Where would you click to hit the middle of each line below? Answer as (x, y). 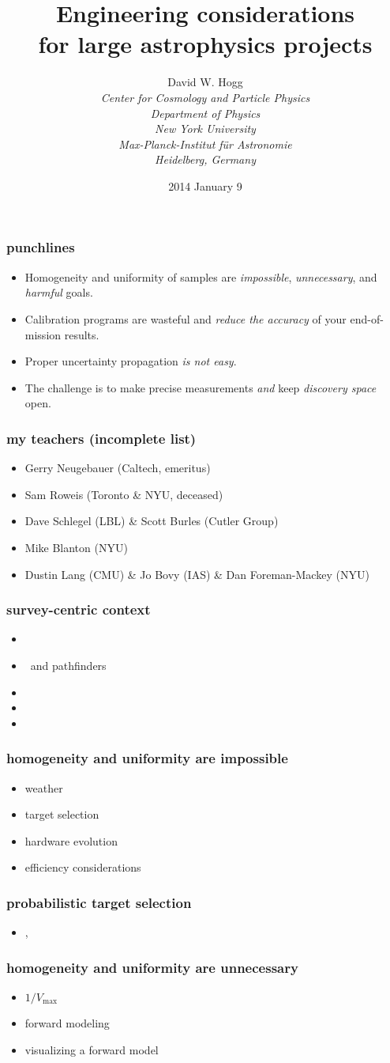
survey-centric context (79, 609)
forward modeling (67, 1022)
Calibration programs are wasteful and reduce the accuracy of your (186, 318)
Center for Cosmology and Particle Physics (205, 97)
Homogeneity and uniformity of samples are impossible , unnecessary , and (201, 276)
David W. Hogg (205, 82)
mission (43, 334)
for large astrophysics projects (205, 44)
